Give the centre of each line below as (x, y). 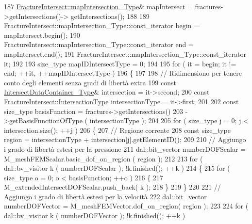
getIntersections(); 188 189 (110, 16)
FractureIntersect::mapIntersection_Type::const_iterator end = (99, 44)
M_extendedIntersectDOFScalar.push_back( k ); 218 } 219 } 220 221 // (112, 187)
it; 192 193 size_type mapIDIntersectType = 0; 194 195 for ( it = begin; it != (120, 63)
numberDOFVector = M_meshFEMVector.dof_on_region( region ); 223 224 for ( (126, 206)
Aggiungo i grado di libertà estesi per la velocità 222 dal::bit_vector (105, 196)
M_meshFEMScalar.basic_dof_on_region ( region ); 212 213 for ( (103, 158)
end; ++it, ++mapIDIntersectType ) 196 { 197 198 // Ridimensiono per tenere (123, 73)
